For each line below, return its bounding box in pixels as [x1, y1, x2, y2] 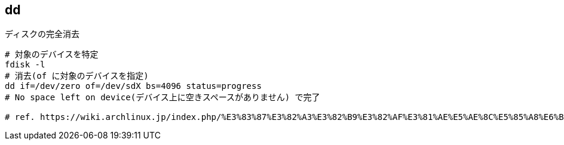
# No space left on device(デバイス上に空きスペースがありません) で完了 [5, 92, 320, 103]
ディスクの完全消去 [5, 29, 80, 39]
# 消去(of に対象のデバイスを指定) [5, 71, 149, 81]
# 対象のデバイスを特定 [5, 50, 99, 60]
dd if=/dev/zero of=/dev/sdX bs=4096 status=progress [5, 81, 262, 91]
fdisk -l [5, 60, 45, 70]
